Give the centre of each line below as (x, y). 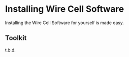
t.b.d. (10, 50)
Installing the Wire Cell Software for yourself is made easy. (64, 23)
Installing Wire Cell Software (64, 9)
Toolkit (16, 38)
